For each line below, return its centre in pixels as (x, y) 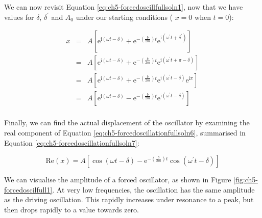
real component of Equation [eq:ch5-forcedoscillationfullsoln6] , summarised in (125, 132)
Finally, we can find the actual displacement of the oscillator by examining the (127, 122)
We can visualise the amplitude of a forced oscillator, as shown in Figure (118, 180)
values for (19, 17)
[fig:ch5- (246, 180)
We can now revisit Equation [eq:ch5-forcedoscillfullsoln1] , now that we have (124, 7)
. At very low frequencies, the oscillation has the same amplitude (153, 189)
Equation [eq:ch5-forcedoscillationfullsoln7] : (72, 142)
